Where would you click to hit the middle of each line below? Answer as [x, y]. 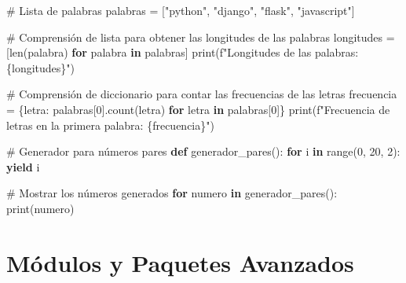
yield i [23, 166]
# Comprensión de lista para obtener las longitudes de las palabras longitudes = [201, 37]
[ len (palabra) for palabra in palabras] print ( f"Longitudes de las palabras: [183, 52]
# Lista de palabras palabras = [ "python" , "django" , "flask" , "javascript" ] [181, 10]
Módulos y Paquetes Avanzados [180, 262]
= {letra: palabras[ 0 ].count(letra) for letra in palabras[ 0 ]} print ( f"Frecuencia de [198, 109]
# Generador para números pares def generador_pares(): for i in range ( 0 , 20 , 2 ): [203, 151]
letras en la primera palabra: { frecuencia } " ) [110, 125]
